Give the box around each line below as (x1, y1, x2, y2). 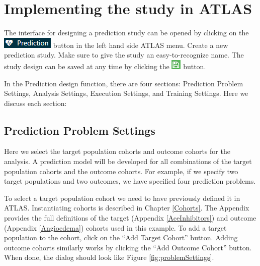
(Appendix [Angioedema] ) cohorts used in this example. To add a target (4, 222, 227, 233)
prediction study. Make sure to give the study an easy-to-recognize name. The (4, 49, 244, 60)
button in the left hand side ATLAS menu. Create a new (53, 39, 228, 50)
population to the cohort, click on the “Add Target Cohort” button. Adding (4, 232, 238, 243)
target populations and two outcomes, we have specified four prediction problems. (4, 176, 256, 186)
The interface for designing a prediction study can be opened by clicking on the (4, 27, 249, 38)
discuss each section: (4, 97, 67, 108)
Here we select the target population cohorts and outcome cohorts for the (4, 146, 230, 156)
